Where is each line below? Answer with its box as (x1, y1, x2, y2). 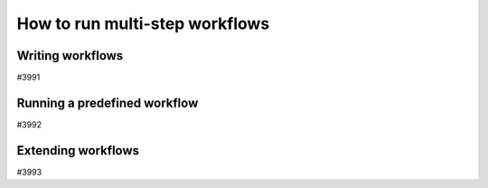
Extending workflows (16, 143, 140, 158)
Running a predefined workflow (16, 95, 199, 110)
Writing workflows (16, 48, 124, 63)
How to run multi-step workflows (16, 14, 270, 33)
